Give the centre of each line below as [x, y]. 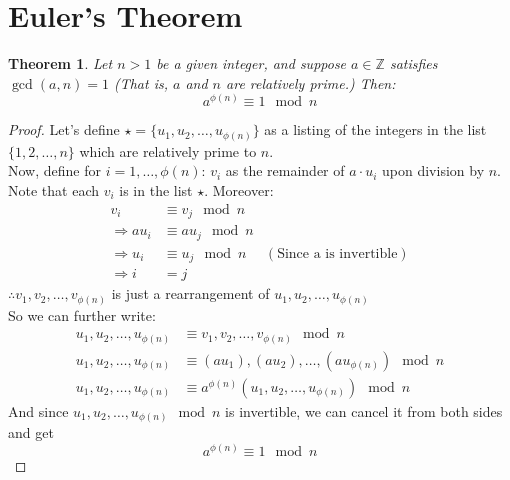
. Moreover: [239, 190]
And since [38, 410]
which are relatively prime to [168, 150]
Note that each [53, 190]
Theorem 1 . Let [60, 63]
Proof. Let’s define [64, 129]
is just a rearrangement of [190, 293]
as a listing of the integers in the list [375, 129]
